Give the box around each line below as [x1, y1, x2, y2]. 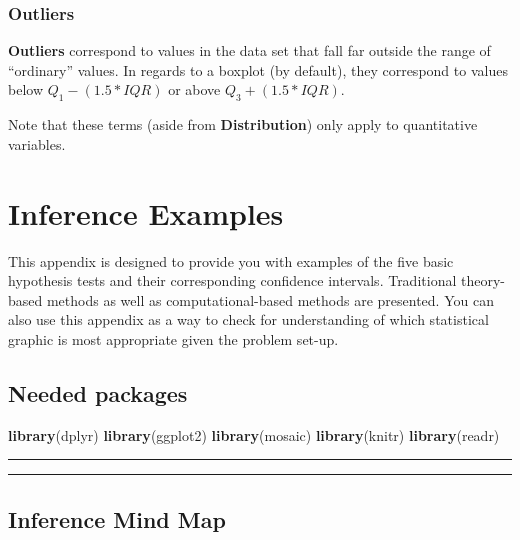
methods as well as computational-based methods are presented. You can [46, 289, 494, 310]
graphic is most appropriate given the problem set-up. [8, 328, 339, 349]
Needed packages [8, 377, 188, 408]
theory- [460, 270, 505, 291]
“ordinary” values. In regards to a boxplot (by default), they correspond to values [8, 59, 508, 80]
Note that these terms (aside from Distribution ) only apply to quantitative [8, 114, 478, 135]
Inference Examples [8, 192, 284, 233]
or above [168, 79, 221, 100]
